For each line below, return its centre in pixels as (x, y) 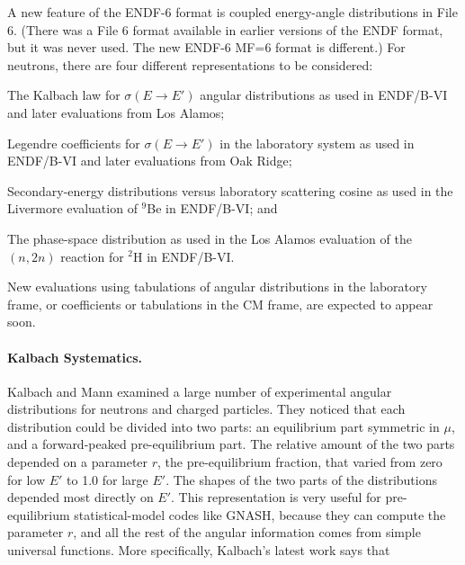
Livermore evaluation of (72, 208)
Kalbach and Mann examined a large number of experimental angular (200, 391)
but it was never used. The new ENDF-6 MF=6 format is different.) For (206, 47)
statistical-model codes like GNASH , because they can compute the (260, 514)
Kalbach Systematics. (75, 357)
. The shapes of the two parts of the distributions (301, 479)
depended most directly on (80, 497)
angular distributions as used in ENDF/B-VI (324, 95)
